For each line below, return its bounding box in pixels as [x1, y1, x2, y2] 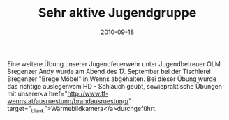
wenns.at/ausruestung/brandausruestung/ [7, 96, 129, 105]
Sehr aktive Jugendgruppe [38, 5, 197, 21]
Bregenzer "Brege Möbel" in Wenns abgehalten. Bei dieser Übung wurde [7, 75, 217, 83]
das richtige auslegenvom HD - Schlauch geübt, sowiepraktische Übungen [7, 82, 222, 90]
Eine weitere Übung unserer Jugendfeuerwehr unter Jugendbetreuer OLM [7, 59, 221, 68]
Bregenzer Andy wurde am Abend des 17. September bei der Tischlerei [7, 67, 212, 75]
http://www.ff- [67, 89, 109, 98]
